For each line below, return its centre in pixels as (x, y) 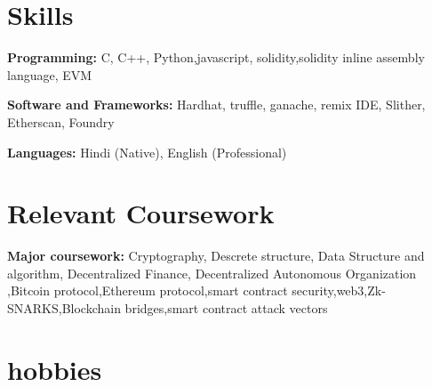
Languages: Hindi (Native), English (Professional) (147, 152)
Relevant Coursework (141, 213)
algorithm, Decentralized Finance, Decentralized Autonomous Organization (212, 273)
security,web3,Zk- (339, 290)
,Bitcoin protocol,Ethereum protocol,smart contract (148, 290)
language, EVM (50, 74)
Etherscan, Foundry (61, 121)
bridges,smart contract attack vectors (226, 308)
